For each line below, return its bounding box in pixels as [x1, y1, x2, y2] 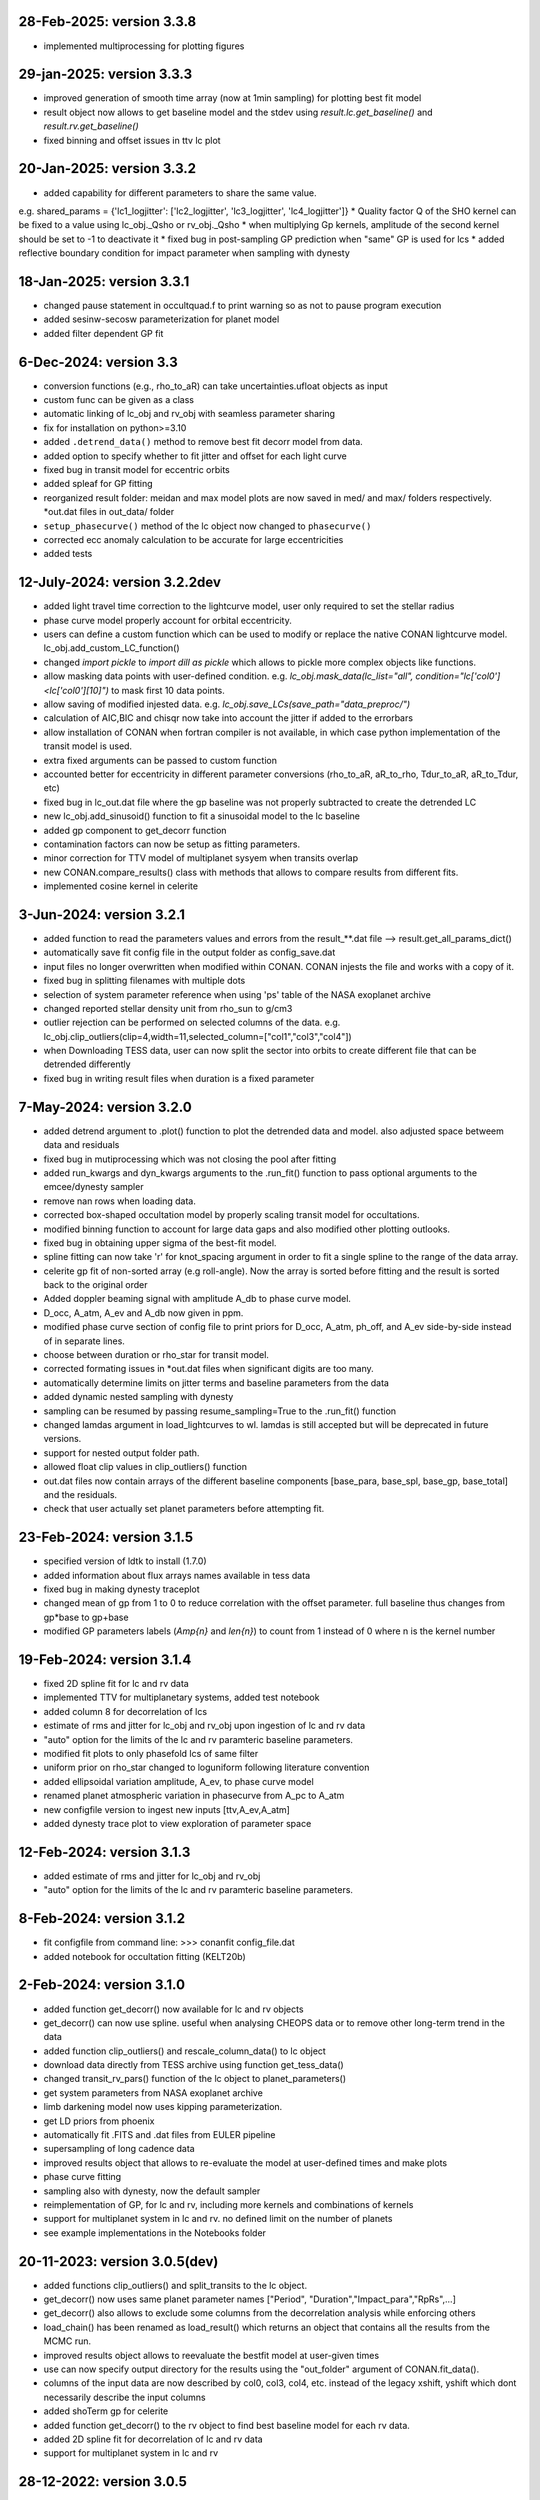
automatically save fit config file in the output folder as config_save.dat [43, 946, 336, 959]
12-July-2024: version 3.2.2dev [18, 574, 222, 591]
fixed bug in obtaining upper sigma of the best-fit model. [43, 1236, 277, 1249]
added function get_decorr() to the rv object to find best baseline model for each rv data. [43, 2419, 410, 2431]
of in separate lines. [43, 1335, 125, 1347]
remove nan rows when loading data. [43, 1195, 197, 1207]
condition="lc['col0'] [415, 670, 501, 682]
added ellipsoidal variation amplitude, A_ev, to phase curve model [43, 1775, 314, 1787]
